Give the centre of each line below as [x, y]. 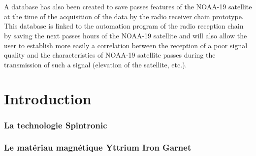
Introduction [48, 98]
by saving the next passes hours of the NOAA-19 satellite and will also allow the [126, 35]
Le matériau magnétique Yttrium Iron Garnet [98, 147]
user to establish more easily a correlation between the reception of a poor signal [126, 45]
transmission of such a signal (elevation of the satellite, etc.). [96, 64]
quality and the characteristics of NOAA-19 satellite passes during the [110, 55]
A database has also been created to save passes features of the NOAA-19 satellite [128, 7]
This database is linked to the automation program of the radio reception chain [124, 26]
